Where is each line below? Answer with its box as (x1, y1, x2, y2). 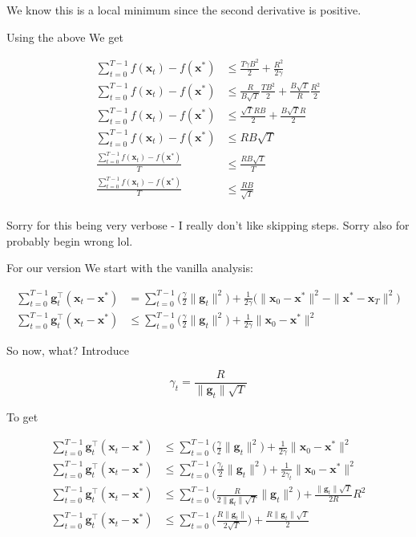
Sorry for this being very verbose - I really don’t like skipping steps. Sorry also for (6, 217, 410, 234)
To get (6, 409, 38, 425)
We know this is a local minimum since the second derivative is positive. (6, 2, 361, 18)
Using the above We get (6, 28, 123, 45)
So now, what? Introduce (6, 342, 129, 359)
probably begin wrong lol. (6, 232, 133, 249)
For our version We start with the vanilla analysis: (6, 259, 253, 276)
